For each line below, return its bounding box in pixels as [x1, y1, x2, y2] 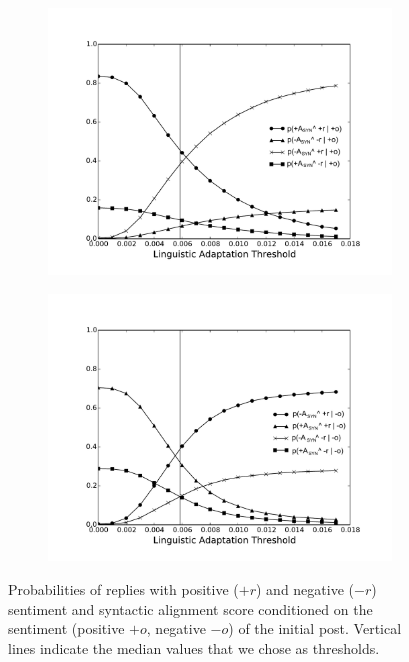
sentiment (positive [8, 618, 125, 639]
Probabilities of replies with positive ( [8, 579, 239, 599]
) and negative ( [255, 579, 354, 599]
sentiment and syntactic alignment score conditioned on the [8, 598, 373, 619]
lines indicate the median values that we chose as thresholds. [8, 637, 380, 658]
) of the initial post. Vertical [228, 618, 402, 639]
